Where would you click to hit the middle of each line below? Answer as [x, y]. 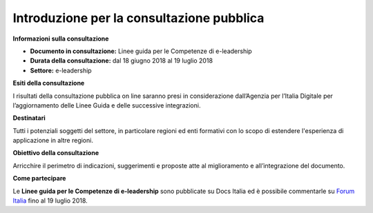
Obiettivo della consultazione [56, 153]
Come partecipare [39, 179]
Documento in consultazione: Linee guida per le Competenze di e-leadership [141, 51]
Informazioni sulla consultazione [61, 39]
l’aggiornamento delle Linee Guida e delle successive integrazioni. [107, 105]
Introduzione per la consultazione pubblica [138, 18]
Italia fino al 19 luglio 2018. [50, 201]
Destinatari [29, 118]
